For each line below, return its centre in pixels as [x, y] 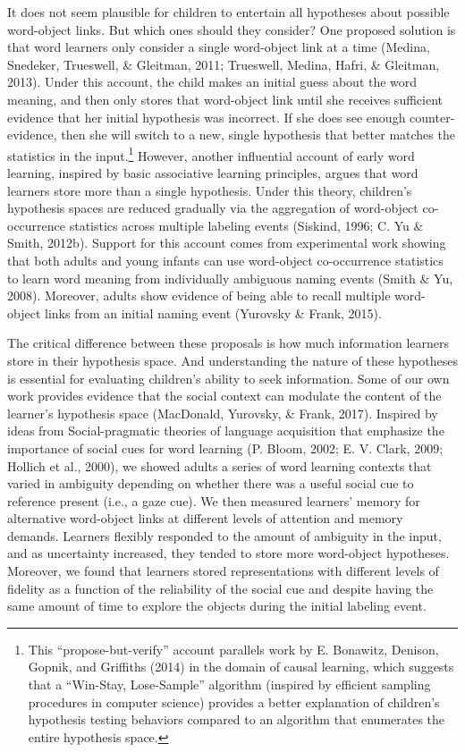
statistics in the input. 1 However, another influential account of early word [211, 154]
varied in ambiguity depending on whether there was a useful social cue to [211, 483]
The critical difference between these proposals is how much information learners [228, 343]
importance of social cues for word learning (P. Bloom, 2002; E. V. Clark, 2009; [225, 448]
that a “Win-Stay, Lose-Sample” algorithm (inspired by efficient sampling [229, 684]
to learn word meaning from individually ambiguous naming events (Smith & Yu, [230, 278]
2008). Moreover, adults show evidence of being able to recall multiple [199, 296]
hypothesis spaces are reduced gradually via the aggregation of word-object [213, 208]
